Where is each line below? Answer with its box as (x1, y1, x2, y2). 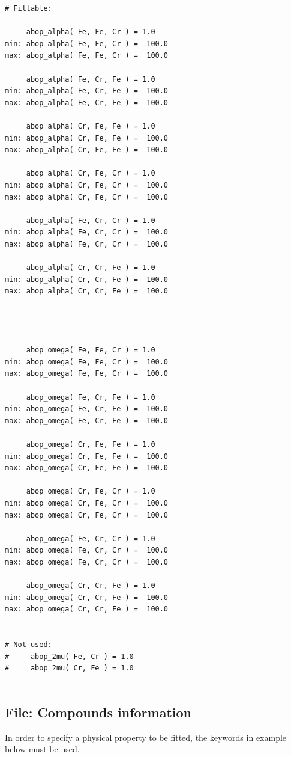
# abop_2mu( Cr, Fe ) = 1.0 (5, 664, 134, 673)
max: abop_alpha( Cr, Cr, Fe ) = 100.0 (5, 287, 169, 296)
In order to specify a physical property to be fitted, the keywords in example (5, 731, 287, 743)
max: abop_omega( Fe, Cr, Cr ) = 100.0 (5, 557, 169, 566)
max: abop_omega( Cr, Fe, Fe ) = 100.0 (5, 464, 169, 473)
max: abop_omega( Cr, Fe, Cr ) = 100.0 (5, 510, 169, 519)
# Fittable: (5, 4, 52, 13)
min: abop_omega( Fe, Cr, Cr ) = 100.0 (5, 546, 169, 555)
